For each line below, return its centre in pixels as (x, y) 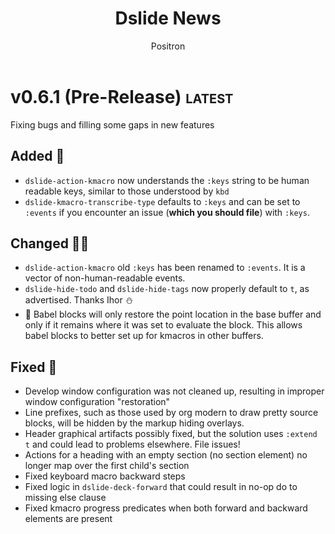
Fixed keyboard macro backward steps (105, 476)
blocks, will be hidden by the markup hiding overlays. (134, 423)
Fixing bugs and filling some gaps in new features (112, 124)
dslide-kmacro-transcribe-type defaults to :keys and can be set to (162, 201)
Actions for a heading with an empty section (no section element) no (166, 455)
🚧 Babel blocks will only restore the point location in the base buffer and (173, 314)
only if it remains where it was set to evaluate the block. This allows (163, 325)
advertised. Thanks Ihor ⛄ (79, 300)
